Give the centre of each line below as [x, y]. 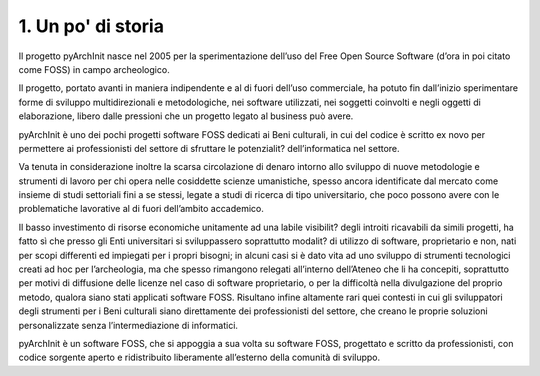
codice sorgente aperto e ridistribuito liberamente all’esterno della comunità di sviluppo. [199, 357]
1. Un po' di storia [91, 26]
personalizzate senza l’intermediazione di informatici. [128, 325]
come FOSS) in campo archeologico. [94, 69]
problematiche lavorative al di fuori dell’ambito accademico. [141, 209]
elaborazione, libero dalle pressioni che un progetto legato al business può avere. [186, 116]
